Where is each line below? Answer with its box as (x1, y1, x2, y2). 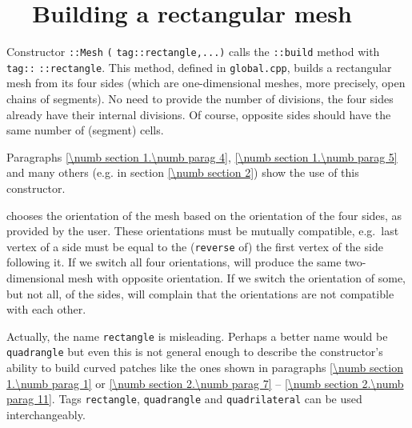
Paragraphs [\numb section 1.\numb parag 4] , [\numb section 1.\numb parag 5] (6, 148, 398, 165)
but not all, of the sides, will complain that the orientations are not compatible (6, 285, 394, 302)
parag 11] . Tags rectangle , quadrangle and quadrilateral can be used (6, 390, 362, 407)
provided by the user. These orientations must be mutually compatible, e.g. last (6, 222, 399, 239)
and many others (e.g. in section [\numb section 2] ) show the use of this (6, 164, 359, 181)
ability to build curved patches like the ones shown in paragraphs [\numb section (6, 359, 403, 376)
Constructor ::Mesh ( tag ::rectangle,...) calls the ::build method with (6, 43, 380, 60)
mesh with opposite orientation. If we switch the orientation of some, (68, 270, 406, 286)
